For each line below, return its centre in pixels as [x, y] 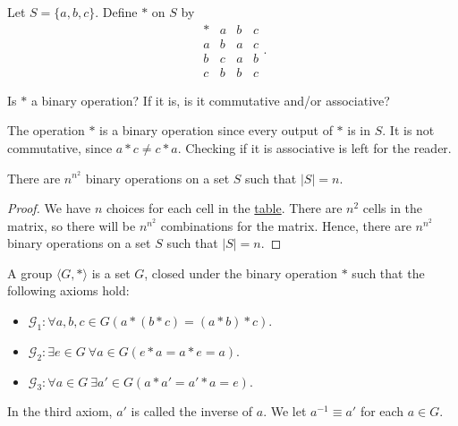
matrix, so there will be [72, 225]
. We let [285, 411]
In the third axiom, [60, 411]
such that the [388, 273]
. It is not [408, 130]
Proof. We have [49, 208]
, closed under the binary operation [241, 273]
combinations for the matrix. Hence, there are [286, 225]
